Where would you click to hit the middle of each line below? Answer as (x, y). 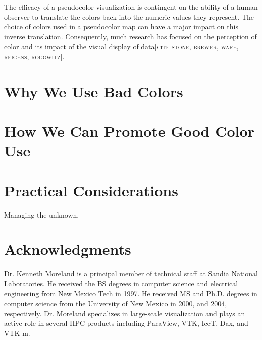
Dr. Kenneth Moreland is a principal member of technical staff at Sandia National (131, 273)
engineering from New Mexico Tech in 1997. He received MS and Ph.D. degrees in (131, 293)
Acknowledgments (68, 249)
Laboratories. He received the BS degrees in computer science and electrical (121, 283)
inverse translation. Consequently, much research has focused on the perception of (130, 36)
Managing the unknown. (42, 214)
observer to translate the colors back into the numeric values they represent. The (129, 16)
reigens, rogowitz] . (34, 56)
